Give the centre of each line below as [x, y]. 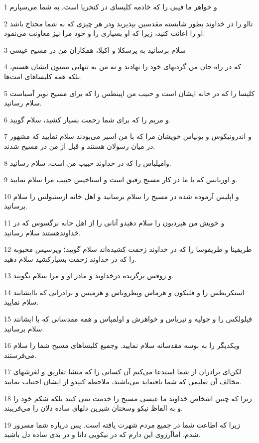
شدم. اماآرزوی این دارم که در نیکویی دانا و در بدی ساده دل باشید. [102, 434]
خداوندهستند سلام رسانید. [42, 232]
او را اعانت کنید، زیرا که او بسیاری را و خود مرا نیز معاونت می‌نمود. [105, 33]
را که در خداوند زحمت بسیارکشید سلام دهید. [70, 259]
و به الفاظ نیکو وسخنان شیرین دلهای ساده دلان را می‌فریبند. [93, 408]
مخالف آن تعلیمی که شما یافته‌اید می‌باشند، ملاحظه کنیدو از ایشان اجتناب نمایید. [123, 382]
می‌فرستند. [20, 355]
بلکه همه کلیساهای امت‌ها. [43, 76]
